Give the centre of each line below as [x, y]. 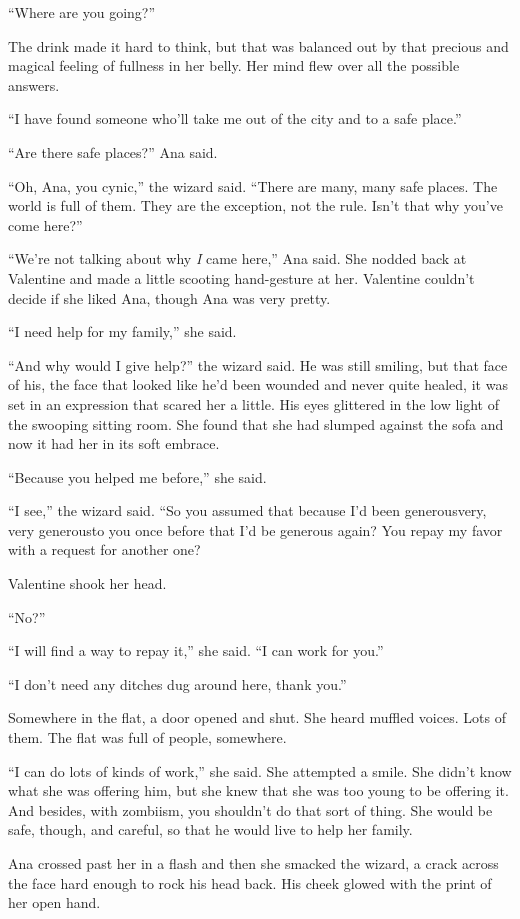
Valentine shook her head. [87, 583]
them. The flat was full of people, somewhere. [147, 737]
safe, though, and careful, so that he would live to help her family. [210, 829]
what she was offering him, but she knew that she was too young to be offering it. [258, 790]
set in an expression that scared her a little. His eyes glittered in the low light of [253, 403]
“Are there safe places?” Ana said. [113, 151]
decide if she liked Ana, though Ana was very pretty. [169, 297]
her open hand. [54, 902]
